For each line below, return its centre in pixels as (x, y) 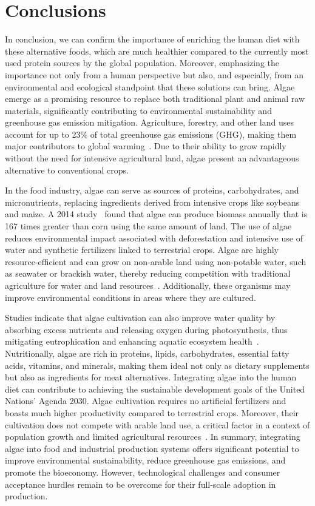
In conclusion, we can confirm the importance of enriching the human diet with (152, 39)
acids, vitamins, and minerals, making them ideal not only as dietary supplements (157, 365)
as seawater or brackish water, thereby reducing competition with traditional (148, 273)
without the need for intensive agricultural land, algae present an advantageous (152, 158)
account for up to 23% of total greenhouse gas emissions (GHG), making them (151, 134)
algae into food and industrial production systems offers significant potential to (152, 448)
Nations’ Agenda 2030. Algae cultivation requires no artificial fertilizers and (146, 401)
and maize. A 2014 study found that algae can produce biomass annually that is (156, 214)
